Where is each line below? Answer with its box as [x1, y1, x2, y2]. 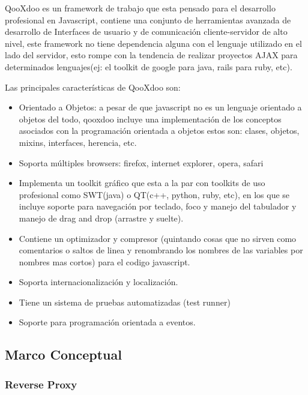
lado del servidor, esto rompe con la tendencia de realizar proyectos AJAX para [5, 49, 298, 61]
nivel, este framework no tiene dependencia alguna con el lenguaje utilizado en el [5, 37, 302, 49]
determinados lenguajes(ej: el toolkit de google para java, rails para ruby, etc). [5, 60, 292, 73]
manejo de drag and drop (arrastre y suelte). [19, 211, 184, 224]
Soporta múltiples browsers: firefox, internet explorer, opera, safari [19, 156, 264, 169]
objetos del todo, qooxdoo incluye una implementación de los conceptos [19, 112, 282, 125]
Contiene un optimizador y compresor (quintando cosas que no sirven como [19, 232, 297, 244]
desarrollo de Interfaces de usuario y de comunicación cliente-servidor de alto [5, 25, 288, 38]
